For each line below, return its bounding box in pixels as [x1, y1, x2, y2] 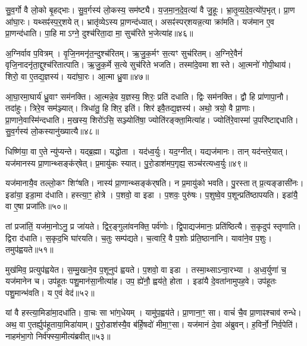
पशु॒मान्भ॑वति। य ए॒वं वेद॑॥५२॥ [5, 286, 95, 298]
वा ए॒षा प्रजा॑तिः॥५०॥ [5, 200, 67, 212]
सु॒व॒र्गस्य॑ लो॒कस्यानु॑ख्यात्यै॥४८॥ [5, 125, 99, 137]
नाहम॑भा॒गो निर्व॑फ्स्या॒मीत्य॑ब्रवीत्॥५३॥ [5, 329, 111, 342]
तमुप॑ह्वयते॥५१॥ [5, 243, 54, 256]
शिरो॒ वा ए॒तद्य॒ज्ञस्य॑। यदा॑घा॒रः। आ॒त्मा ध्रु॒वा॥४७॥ [5, 70, 149, 82]
